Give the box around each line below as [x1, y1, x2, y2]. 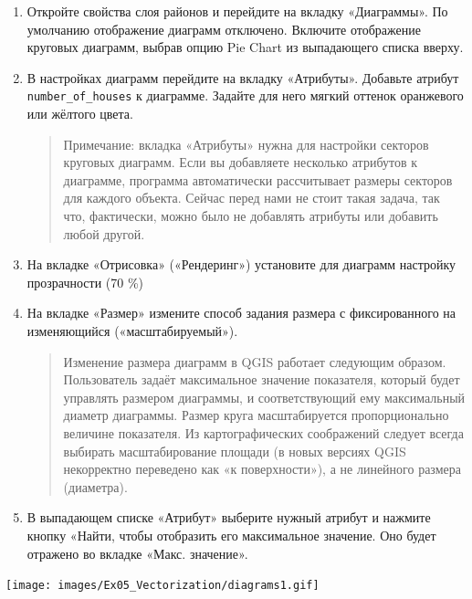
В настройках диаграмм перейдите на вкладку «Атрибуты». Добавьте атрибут [26, 68, 459, 87]
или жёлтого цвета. [26, 104, 133, 123]
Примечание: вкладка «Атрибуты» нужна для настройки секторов [63, 134, 429, 153]
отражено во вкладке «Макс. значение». [26, 543, 248, 562]
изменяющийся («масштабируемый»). [26, 321, 238, 340]
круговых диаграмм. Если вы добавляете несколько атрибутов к [63, 152, 417, 172]
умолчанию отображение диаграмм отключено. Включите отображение [26, 19, 421, 38]
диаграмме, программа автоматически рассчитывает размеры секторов [63, 170, 453, 189]
